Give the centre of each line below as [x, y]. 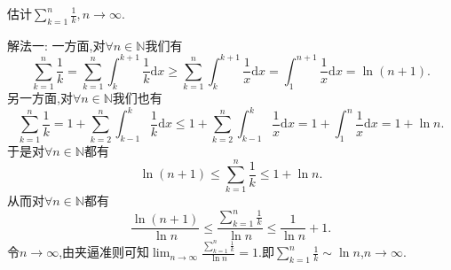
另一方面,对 [40, 98]
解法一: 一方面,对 [56, 45]
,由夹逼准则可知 [104, 252]
